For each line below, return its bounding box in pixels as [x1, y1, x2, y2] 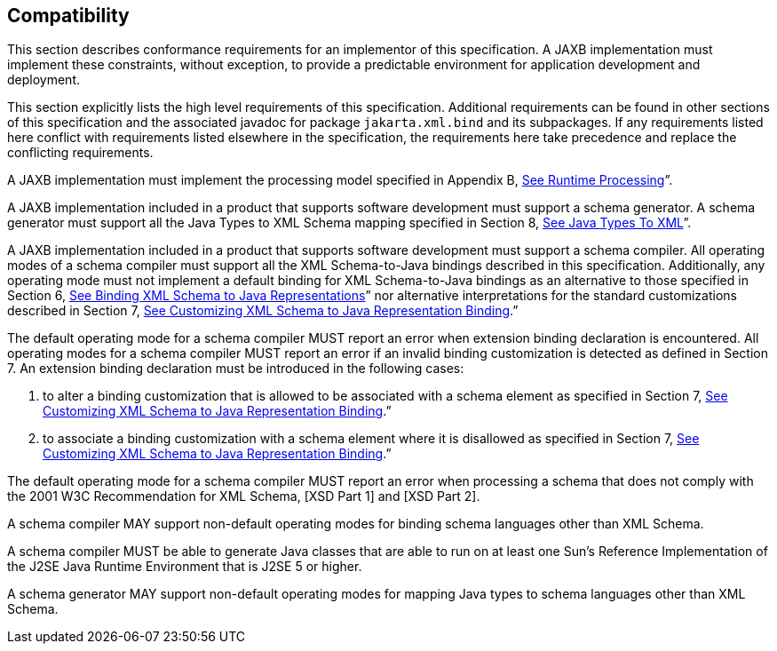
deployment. [7, 72, 80, 88]
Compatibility [7, 4, 130, 27]
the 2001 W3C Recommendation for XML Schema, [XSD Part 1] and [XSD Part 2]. [7, 488, 480, 504]
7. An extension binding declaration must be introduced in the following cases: [7, 361, 464, 377]
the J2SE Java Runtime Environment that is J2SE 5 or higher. [7, 559, 362, 575]
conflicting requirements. [7, 145, 154, 161]
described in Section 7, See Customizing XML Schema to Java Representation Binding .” [7, 303, 519, 319]
